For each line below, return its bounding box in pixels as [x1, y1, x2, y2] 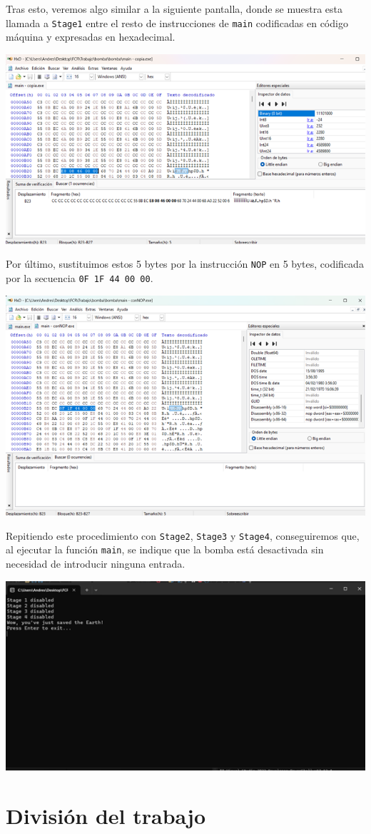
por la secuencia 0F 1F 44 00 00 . [6, 270, 153, 285]
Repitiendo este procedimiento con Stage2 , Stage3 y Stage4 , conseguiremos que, [6, 528, 360, 543]
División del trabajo [6, 801, 206, 830]
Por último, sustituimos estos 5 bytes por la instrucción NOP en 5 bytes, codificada [6, 256, 364, 271]
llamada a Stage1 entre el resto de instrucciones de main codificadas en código [6, 15, 348, 30]
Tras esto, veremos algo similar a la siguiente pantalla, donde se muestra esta [6, 1, 343, 16]
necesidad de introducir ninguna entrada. [6, 556, 185, 571]
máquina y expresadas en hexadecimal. [6, 29, 176, 44]
